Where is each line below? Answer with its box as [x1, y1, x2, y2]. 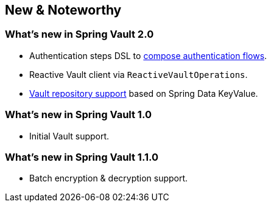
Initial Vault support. [29, 130, 110, 141]
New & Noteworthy [5, 2, 122, 18]
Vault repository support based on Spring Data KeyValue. [29, 88, 258, 99]
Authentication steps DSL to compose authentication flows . [29, 50, 267, 61]
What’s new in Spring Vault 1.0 [5, 108, 152, 121]
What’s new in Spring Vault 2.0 [5, 28, 154, 41]
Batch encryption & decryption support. [29, 173, 188, 184]
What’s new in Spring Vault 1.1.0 [5, 150, 158, 163]
